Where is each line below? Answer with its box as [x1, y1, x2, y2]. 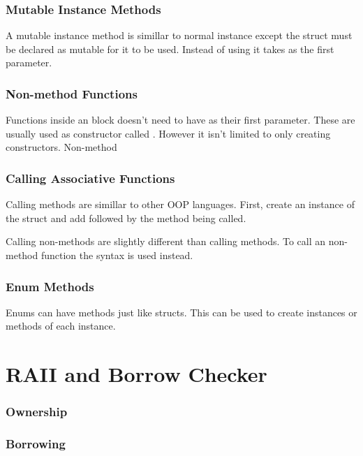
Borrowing [6, 435, 66, 453]
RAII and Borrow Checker [6, 360, 267, 388]
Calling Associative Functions [6, 169, 175, 186]
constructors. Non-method [6, 140, 117, 154]
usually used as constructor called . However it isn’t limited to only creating [6, 126, 331, 140]
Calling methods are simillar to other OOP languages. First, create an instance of [6, 197, 355, 212]
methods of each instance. [6, 318, 116, 333]
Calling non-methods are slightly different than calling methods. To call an [6, 234, 326, 249]
